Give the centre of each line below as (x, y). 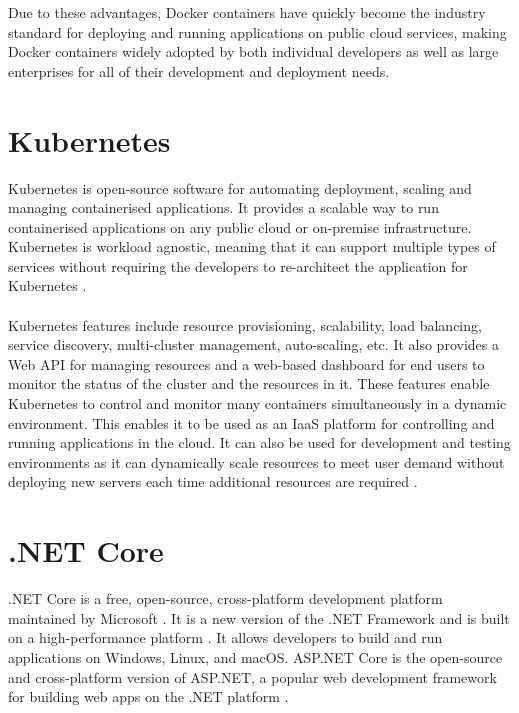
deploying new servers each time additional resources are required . (213, 481)
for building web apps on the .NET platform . (148, 696)
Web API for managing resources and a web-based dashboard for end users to (246, 363)
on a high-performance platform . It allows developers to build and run (225, 637)
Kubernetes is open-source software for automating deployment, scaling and (240, 187)
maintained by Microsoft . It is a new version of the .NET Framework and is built (259, 617)
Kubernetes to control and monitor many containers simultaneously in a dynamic (257, 403)
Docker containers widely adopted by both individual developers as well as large (253, 51)
